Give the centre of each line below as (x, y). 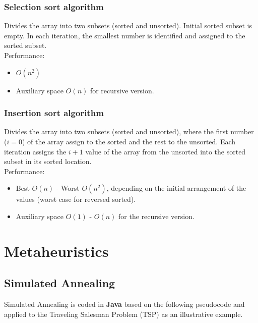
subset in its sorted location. (48, 161)
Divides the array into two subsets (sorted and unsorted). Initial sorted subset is (128, 25)
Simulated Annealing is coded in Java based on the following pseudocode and (124, 304)
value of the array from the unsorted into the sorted (166, 151)
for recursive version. (122, 90)
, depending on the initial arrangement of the (176, 188)
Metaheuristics (56, 251)
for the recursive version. (156, 216)
